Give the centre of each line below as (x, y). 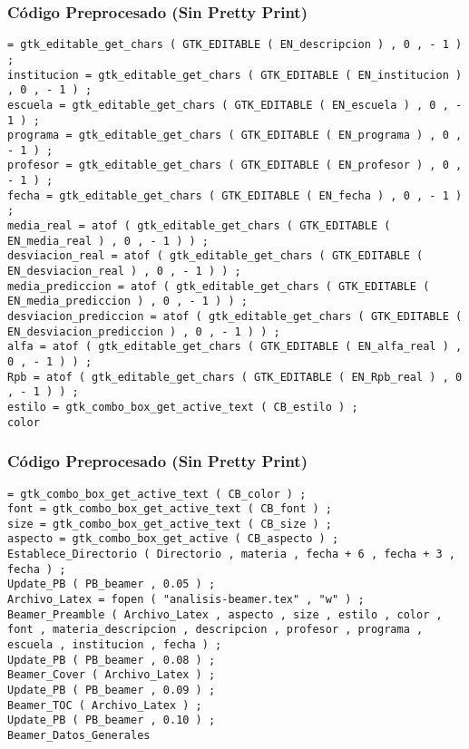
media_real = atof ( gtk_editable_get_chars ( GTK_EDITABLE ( (199, 226)
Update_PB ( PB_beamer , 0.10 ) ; (112, 720)
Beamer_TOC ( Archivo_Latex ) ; (105, 705)
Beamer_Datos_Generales (79, 735)
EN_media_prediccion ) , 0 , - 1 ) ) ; (127, 302)
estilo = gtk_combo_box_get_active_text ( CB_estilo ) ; (183, 407)
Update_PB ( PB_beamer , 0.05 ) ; (112, 584)
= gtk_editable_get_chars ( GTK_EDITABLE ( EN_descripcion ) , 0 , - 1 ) (235, 45)
